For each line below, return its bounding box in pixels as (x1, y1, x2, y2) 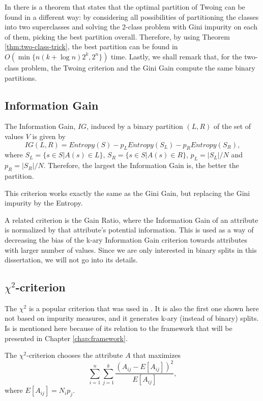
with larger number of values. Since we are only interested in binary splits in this (5, 244, 257, 255)
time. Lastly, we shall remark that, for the (111, 51, 242, 61)
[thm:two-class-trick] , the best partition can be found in (5, 41, 178, 52)
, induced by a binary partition (86, 121, 183, 131)
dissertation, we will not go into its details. (5, 254, 138, 265)
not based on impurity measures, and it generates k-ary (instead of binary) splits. (5, 313, 259, 323)
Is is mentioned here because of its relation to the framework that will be (5, 323, 232, 333)
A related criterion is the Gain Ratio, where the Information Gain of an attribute (5, 214, 258, 225)
